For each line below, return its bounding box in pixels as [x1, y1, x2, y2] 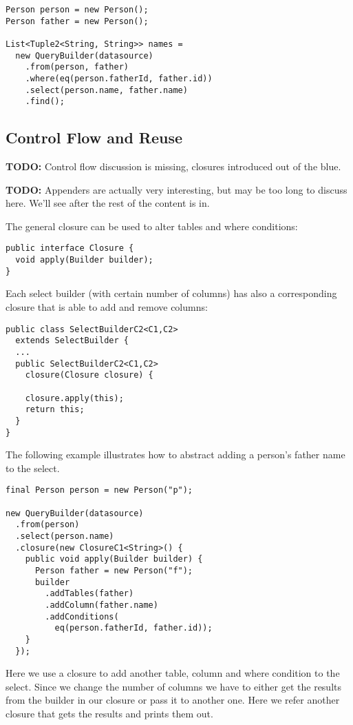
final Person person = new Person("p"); [6, 485, 193, 496]
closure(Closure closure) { [25, 370, 153, 380]
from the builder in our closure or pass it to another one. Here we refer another [6, 693, 340, 707]
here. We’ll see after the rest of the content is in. [6, 196, 210, 210]
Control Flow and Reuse [6, 127, 183, 148]
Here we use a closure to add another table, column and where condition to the [6, 666, 340, 680]
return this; [25, 405, 85, 415]
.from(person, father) [25, 62, 129, 72]
